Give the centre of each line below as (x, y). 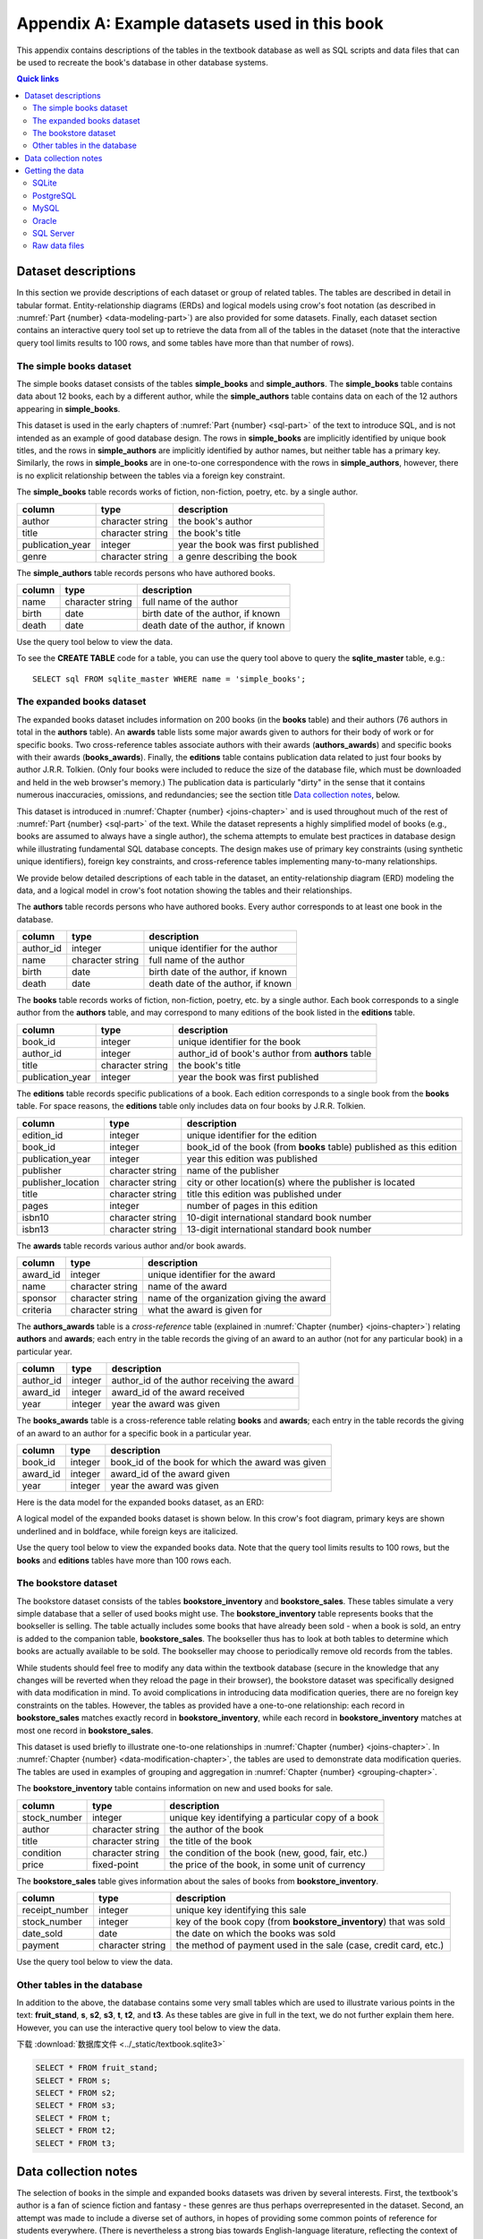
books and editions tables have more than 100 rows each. (124, 1560)
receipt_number (55, 1909)
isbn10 (35, 1217)
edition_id (42, 1135)
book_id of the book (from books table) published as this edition (322, 1146)
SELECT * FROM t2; (76, 2131)
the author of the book (216, 1829)
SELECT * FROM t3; (76, 2143)
